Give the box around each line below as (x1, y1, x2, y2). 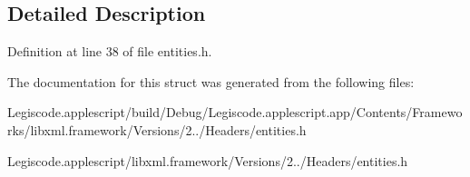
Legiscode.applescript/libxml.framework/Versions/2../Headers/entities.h (7, 151, 408, 170)
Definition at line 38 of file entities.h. (7, 42, 212, 61)
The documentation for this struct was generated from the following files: (7, 72, 415, 91)
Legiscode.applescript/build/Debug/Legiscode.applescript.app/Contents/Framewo (7, 103, 463, 122)
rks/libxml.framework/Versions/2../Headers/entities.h (7, 120, 307, 139)
